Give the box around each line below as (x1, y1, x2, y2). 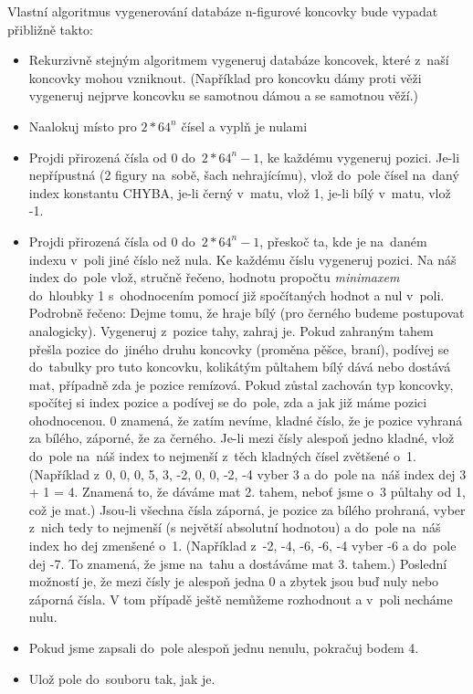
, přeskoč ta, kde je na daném (259, 231, 427, 250)
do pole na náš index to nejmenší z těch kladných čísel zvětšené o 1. (28, 447, 416, 466)
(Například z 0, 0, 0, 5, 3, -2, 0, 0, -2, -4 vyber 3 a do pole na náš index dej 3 (28, 464, 467, 483)
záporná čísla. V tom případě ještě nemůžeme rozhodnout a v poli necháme (28, 589, 453, 608)
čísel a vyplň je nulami (181, 116, 308, 135)
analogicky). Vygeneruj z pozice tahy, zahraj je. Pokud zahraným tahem (28, 321, 434, 340)
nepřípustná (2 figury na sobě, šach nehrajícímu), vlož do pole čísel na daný (28, 165, 459, 184)
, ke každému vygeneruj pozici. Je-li (259, 147, 460, 166)
